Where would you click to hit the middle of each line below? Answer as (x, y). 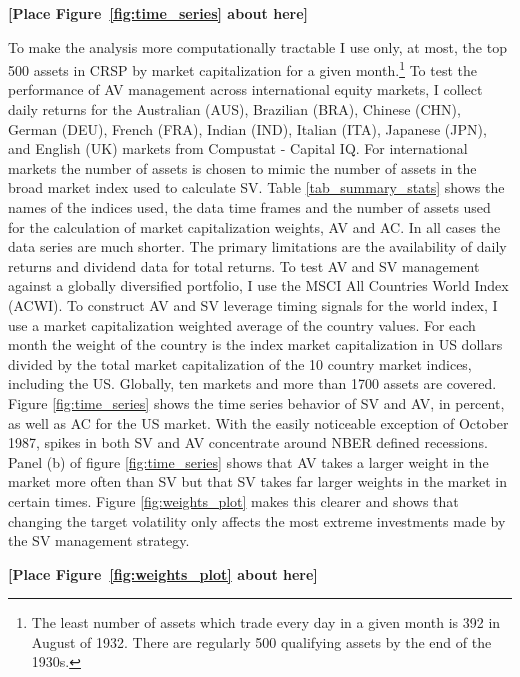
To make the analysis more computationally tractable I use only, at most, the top (257, 46)
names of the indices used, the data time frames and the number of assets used (249, 207)
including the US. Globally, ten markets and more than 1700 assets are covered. (252, 383)
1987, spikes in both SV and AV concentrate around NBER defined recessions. (248, 442)
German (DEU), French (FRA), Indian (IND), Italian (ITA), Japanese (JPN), (247, 128)
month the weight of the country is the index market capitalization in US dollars (255, 344)
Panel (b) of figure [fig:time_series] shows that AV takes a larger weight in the (248, 461)
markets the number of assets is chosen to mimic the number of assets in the (242, 167)
